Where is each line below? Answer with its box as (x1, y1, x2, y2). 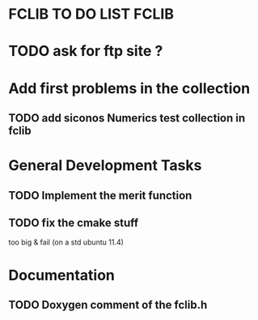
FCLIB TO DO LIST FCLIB (8, 5, 174, 23)
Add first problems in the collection (8, 79, 251, 97)
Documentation (8, 266, 116, 284)
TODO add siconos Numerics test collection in (8, 111, 246, 125)
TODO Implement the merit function (8, 188, 192, 203)
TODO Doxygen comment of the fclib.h (8, 297, 208, 312)
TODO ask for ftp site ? (8, 42, 163, 61)
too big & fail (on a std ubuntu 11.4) (8, 237, 124, 247)
